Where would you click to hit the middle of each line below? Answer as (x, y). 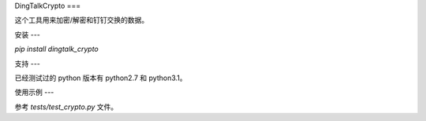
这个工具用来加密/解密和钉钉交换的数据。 (82, 20)
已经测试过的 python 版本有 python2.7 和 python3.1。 (101, 78)
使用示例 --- (34, 92)
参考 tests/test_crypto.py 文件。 (66, 107)
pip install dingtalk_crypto (56, 49)
